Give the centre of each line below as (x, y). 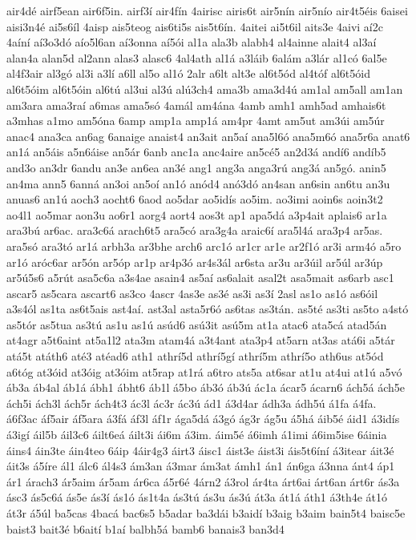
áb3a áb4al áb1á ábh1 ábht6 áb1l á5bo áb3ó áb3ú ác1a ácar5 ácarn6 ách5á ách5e (206, 387)
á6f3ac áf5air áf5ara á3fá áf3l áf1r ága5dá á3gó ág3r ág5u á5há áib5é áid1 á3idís (203, 419)
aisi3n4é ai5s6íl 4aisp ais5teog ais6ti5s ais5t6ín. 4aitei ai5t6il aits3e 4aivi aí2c (195, 26)
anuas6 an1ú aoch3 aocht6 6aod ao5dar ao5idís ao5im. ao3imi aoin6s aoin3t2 (195, 199)
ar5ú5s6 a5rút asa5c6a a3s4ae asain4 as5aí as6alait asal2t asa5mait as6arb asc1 (200, 278)
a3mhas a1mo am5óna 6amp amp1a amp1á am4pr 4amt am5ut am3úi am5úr (196, 121)
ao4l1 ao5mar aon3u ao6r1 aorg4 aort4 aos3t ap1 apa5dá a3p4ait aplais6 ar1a (197, 214)
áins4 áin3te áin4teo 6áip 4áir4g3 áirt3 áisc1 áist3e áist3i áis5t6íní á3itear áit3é (200, 450)
